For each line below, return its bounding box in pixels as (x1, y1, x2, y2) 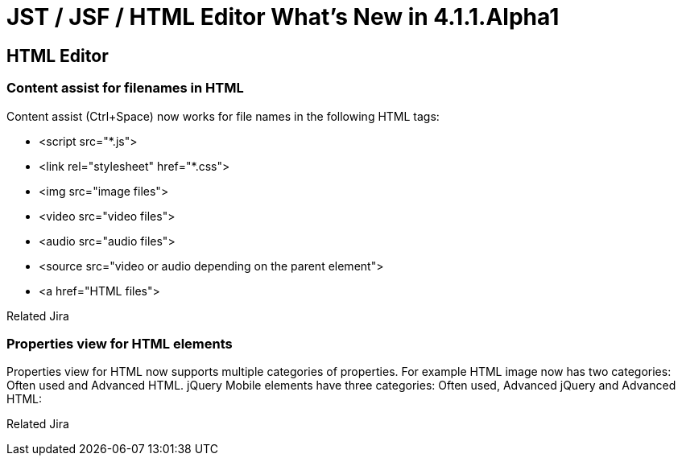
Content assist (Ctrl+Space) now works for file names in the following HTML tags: (6, 109, 440, 123)
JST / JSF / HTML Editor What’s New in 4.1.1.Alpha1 (6, 3, 560, 31)
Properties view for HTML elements (6, 335, 233, 352)
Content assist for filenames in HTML (6, 80, 244, 97)
